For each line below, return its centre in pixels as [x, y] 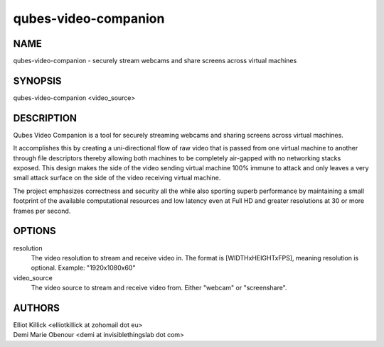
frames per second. [42, 211]
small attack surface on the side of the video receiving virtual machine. [117, 178]
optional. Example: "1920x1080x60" [83, 268]
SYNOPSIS [37, 81]
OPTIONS [34, 231]
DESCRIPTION [45, 118]
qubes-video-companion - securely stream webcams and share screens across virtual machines [155, 61]
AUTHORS [37, 308]
